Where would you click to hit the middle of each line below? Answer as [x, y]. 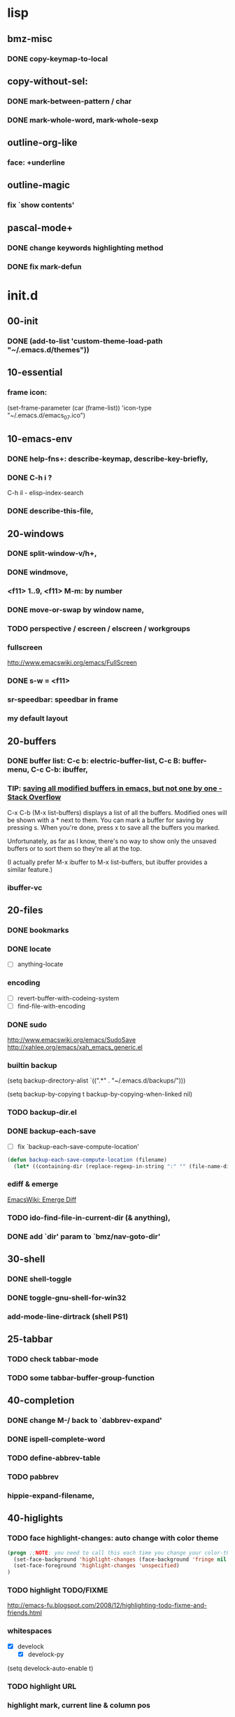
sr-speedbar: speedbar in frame [63, 700]
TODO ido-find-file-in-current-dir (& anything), [89, 1218]
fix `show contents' [41, 205]
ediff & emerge [33, 1184]
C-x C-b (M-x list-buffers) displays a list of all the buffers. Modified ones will [117, 812]
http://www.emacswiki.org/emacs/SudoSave [72, 1040]
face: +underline [36, 162]
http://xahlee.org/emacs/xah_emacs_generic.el [75, 1048]
